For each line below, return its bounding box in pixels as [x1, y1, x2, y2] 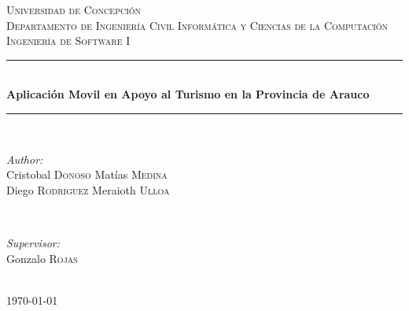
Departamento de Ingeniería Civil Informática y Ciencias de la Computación [6, 17, 389, 33]
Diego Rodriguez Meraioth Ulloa [6, 181, 170, 198]
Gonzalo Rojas [6, 250, 78, 266]
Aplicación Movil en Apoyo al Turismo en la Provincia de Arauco [6, 86, 370, 102]
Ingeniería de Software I [6, 32, 131, 49]
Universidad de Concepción [6, 2, 142, 17]
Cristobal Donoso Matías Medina [6, 166, 168, 183]
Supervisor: [6, 234, 60, 250]
